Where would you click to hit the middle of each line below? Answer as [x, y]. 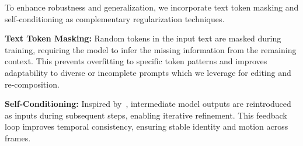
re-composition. [32, 84]
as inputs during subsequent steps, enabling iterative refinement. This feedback [146, 115]
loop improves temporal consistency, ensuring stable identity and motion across [147, 126]
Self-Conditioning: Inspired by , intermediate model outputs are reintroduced [148, 104]
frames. [18, 138]
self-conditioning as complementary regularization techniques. [115, 18]
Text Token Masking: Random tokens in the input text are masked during [143, 38]
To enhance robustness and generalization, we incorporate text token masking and [152, 7]
